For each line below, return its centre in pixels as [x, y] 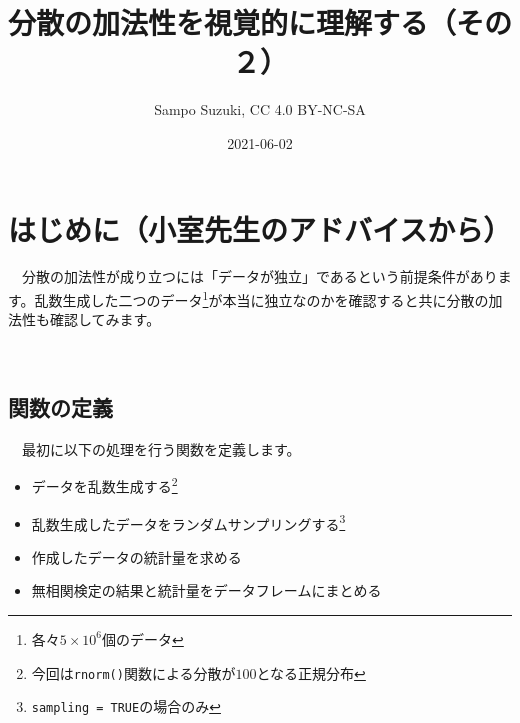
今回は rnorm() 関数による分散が [133, 672]
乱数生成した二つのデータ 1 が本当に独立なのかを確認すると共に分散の [261, 298]
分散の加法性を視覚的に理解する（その [260, 22]
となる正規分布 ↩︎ [311, 672]
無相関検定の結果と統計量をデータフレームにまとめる [206, 590]
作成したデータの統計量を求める [136, 556]
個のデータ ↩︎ [143, 638]
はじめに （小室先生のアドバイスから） [260, 228]
